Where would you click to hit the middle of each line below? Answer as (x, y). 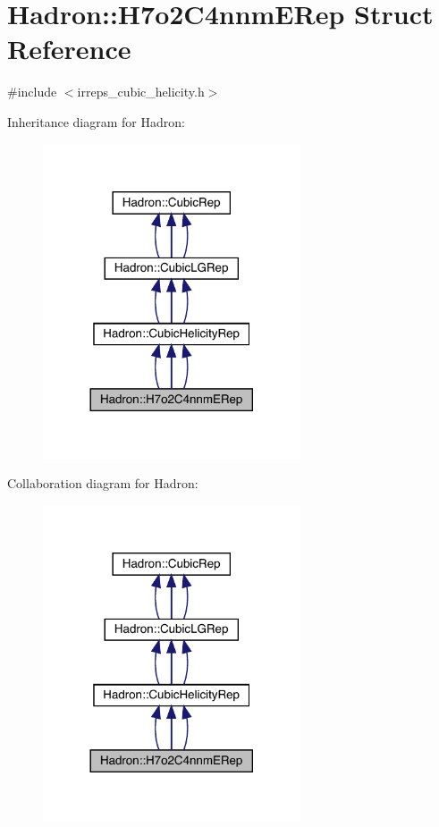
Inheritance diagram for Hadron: (96, 121)
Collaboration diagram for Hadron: (103, 483)
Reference (69, 49)
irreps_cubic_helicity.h (141, 92)
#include (32, 92)
